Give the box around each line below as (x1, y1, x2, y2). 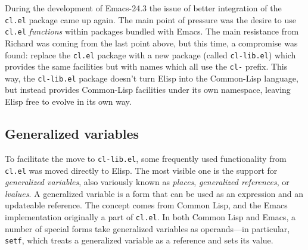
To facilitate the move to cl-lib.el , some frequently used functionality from (5, 152, 287, 164)
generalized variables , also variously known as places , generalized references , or (5, 176, 290, 188)
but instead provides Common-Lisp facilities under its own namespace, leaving (5, 83, 291, 96)
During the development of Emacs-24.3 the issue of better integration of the (5, 2, 282, 14)
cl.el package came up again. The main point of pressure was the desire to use (5, 13, 296, 26)
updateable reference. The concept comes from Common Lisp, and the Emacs (5, 199, 288, 211)
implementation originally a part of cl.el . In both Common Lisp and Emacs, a (5, 210, 295, 223)
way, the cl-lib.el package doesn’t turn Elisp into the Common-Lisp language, (5, 71, 298, 84)
